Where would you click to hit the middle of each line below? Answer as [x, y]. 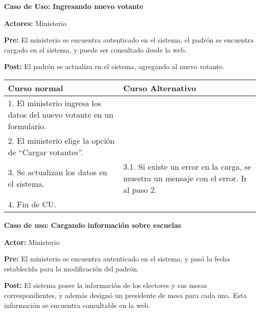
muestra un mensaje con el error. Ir [185, 178]
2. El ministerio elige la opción [61, 140]
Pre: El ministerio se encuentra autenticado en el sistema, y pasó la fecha [117, 259]
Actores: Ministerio [35, 23]
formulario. [27, 126]
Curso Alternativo [160, 88]
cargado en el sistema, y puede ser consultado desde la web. [95, 49]
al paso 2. [140, 189]
